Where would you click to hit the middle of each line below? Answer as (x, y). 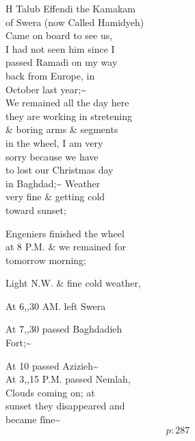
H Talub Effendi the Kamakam (70, 8)
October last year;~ (46, 89)
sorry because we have (52, 156)
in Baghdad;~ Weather (53, 183)
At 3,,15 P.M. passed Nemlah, (68, 379)
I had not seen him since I (60, 48)
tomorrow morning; (46, 260)
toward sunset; (36, 210)
